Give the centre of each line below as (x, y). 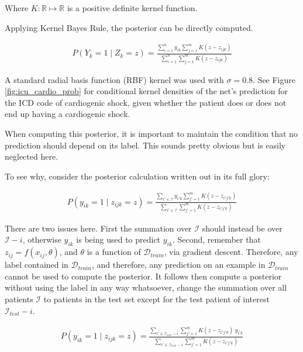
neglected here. (32, 156)
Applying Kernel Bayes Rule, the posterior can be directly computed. (129, 27)
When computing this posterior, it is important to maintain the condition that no (151, 133)
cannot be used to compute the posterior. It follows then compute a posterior (143, 276)
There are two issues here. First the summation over (98, 228)
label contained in (37, 265)
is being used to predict (118, 239)
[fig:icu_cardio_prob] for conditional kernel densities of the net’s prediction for (146, 91)
